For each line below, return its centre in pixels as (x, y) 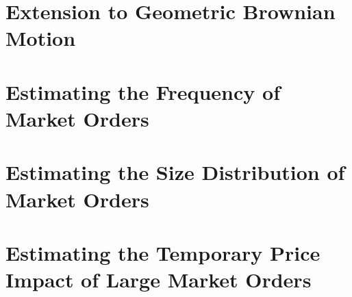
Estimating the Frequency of (143, 91)
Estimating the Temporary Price (163, 252)
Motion (41, 38)
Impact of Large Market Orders (159, 280)
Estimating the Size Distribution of (175, 172)
